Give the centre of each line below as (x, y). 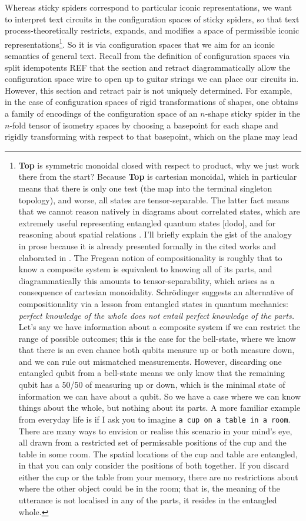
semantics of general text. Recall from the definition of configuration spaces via (147, 56)
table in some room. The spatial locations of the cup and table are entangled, (158, 454)
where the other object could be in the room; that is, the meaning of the (149, 488)
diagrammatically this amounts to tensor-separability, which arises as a (147, 280)
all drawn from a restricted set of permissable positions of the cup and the (152, 442)
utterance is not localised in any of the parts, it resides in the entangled (148, 500)
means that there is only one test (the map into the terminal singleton (145, 188)
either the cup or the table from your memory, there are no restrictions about (158, 477)
